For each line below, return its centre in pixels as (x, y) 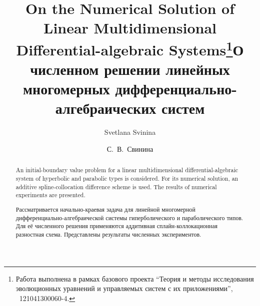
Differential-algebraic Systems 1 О (130, 48)
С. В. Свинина (130, 149)
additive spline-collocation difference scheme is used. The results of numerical (116, 186)
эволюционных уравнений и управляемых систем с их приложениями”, (124, 288)
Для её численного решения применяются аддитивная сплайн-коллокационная (116, 226)
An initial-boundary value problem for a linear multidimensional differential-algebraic (127, 170)
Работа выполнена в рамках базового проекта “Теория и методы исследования (135, 278)
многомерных (66, 89)
